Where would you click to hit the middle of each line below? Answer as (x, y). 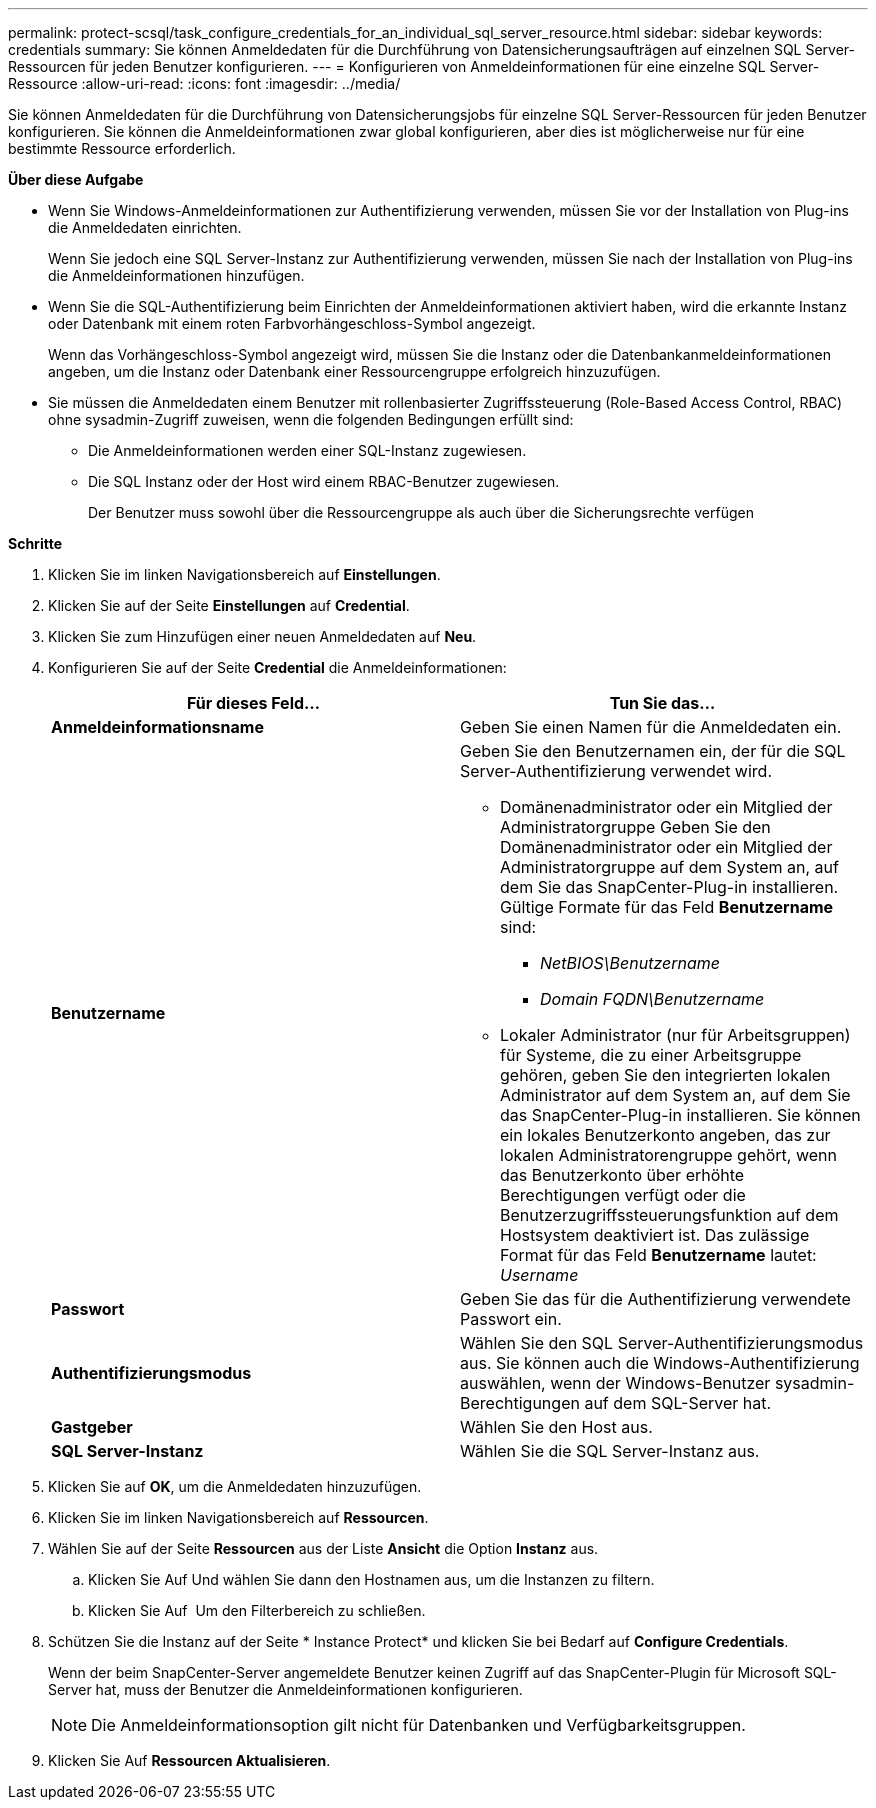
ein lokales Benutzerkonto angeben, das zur (665, 1135)
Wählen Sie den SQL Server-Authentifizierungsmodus (662, 1343)
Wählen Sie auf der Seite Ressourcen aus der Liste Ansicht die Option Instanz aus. (323, 1548)
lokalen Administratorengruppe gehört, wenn (668, 1155)
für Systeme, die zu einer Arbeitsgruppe (651, 1055)
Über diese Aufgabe (76, 179)
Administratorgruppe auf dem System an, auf (669, 867)
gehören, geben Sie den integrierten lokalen (665, 1075)
